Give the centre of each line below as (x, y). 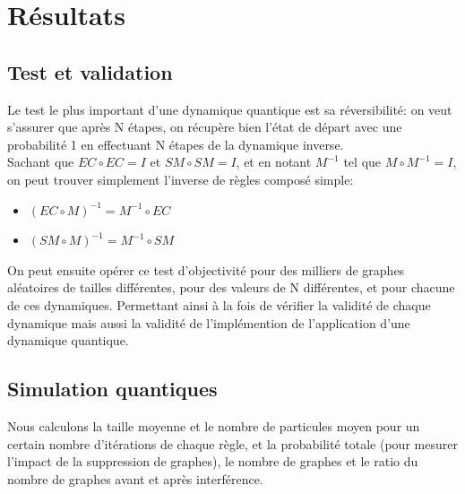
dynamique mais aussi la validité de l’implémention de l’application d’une (209, 322)
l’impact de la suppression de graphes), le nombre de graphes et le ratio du (213, 461)
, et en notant (274, 162)
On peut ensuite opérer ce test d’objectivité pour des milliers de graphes (206, 269)
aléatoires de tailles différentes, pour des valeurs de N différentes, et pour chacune (231, 287)
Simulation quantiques (112, 389)
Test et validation (90, 71)
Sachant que (41, 162)
